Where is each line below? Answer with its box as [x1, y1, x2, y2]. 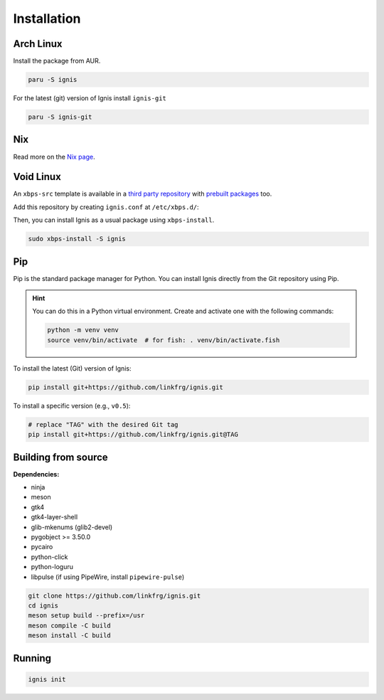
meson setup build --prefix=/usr [28, 612, 145, 620]
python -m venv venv [47, 326, 119, 334]
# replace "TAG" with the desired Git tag [28, 420, 178, 428]
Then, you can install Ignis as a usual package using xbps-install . [13, 216, 215, 224]
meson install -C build [28, 632, 112, 640]
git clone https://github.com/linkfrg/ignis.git [28, 591, 201, 600]
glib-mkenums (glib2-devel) [31, 523, 113, 531]
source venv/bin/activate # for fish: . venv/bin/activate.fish [47, 336, 280, 344]
